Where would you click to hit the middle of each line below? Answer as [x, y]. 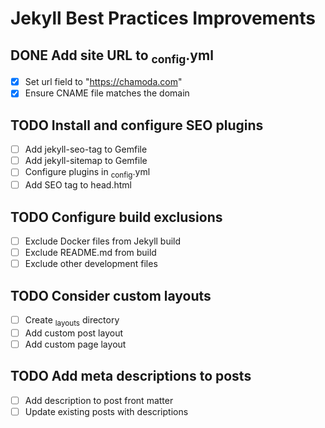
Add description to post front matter [99, 400]
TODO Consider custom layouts [111, 295]
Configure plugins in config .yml [87, 173]
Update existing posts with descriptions [106, 411]
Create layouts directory [72, 320]
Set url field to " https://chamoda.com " [103, 82]
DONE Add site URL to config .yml [112, 56]
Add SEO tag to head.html [78, 185]
